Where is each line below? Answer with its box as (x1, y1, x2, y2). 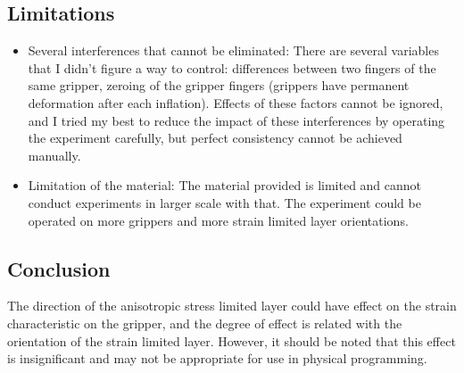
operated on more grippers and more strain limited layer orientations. (28, 211, 409, 229)
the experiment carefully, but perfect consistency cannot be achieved (28, 128, 402, 147)
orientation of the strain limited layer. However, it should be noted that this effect (7, 331, 456, 350)
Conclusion (7, 254, 111, 282)
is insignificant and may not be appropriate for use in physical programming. (7, 349, 427, 368)
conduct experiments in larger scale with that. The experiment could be (28, 193, 421, 211)
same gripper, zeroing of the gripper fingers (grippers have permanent (28, 76, 410, 95)
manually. (28, 145, 81, 164)
